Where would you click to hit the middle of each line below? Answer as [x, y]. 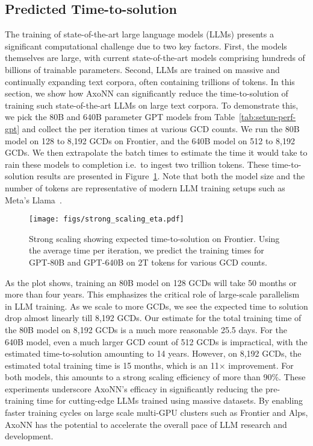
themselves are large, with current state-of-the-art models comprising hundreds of [155, 58]
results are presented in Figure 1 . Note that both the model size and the [171, 176]
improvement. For [261, 365]
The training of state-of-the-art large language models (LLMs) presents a [139, 34]
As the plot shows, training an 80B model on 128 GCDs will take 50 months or [151, 282]
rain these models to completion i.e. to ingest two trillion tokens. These [137, 164]
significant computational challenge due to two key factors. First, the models [146, 46]
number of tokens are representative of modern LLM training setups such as [145, 187]
